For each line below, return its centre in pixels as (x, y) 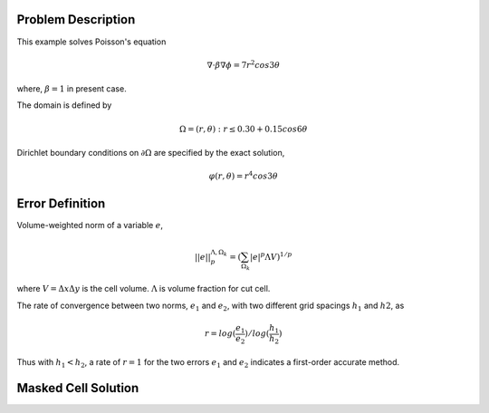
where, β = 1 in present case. (72, 89)
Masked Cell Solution (78, 388)
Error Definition (61, 204)
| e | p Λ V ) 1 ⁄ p (271, 256)
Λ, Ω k (219, 253)
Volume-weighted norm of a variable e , (90, 226)
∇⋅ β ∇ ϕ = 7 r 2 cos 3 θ (244, 64)
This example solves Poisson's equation (91, 42)
